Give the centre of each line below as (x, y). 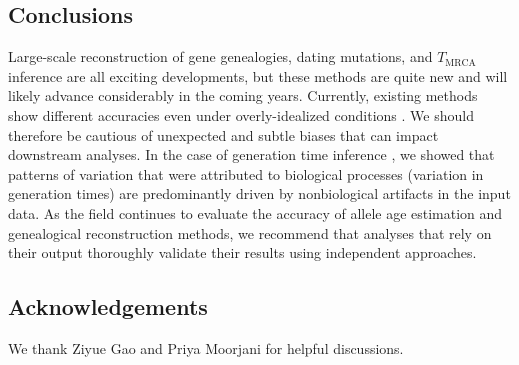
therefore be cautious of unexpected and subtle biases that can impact (223, 134)
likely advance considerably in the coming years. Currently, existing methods (243, 95)
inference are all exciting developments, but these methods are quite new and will (258, 75)
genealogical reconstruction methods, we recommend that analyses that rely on (250, 232)
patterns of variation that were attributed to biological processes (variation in (246, 173)
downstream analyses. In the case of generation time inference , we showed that (251, 154)
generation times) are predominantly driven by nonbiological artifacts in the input (259, 193)
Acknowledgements (108, 306)
